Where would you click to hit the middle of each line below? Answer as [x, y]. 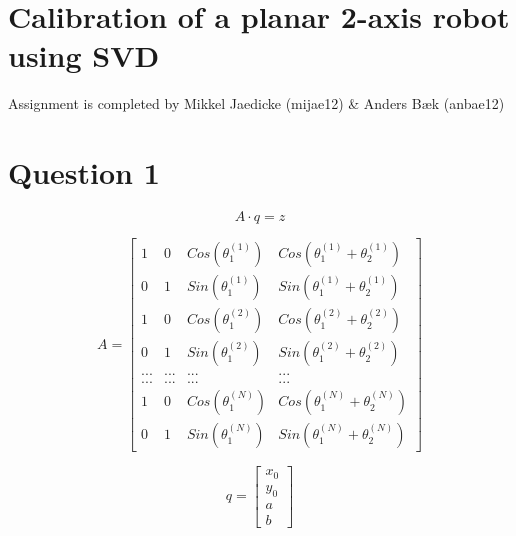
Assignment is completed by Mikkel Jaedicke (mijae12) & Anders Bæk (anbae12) [256, 103]
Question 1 [84, 172]
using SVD [84, 55]
